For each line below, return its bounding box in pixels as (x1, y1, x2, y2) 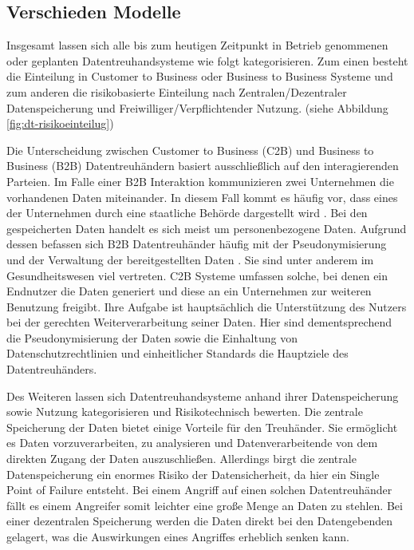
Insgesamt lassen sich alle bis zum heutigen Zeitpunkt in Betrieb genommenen (6, 37, 388, 53)
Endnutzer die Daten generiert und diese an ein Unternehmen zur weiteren (6, 283, 372, 299)
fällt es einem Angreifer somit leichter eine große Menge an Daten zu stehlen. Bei (6, 497, 403, 513)
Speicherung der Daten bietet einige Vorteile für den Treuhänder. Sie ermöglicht (6, 418, 398, 435)
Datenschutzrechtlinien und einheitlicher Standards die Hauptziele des (6, 345, 349, 362)
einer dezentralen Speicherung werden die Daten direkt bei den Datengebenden (6, 512, 392, 529)
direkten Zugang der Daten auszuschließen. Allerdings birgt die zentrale (6, 450, 357, 467)
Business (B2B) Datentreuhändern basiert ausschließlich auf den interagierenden (6, 157, 399, 174)
